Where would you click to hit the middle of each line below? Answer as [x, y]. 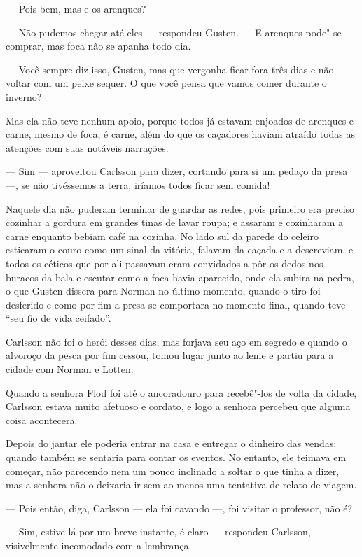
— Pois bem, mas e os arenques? [76, 8]
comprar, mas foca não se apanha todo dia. [98, 46]
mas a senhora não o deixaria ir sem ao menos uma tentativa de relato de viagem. [181, 485]
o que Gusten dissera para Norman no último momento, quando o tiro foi [163, 291]
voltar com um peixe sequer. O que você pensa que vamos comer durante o [166, 83]
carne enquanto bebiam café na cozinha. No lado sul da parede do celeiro [162, 235]
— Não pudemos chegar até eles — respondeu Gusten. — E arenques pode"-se [174, 32]
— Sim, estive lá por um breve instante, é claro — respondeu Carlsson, [158, 531]
